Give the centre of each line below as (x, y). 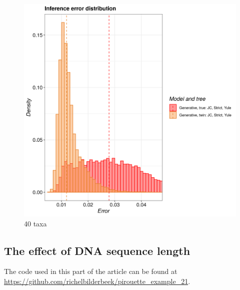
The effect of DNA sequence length (97, 250)
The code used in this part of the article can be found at (91, 271)
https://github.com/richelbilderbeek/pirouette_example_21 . (97, 281)
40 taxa (35, 223)
